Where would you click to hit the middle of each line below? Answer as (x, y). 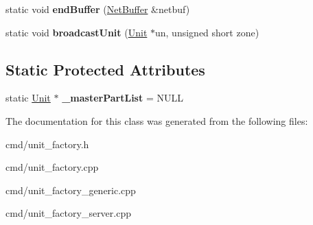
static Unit (28, 98)
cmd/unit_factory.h (47, 144)
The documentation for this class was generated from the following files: (157, 120)
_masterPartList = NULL (123, 98)
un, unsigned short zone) (207, 32)
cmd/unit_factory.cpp (52, 167)
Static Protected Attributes (105, 69)
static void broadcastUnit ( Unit (77, 32)
